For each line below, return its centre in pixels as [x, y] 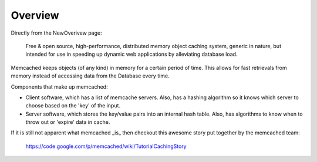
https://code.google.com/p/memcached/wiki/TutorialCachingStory [106, 146]
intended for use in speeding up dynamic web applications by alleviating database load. [131, 54]
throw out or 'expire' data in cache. [68, 122]
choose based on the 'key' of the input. [73, 106]
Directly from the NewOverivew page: [56, 33]
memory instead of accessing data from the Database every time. [90, 76]
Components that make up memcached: [59, 87]
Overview [35, 15]
